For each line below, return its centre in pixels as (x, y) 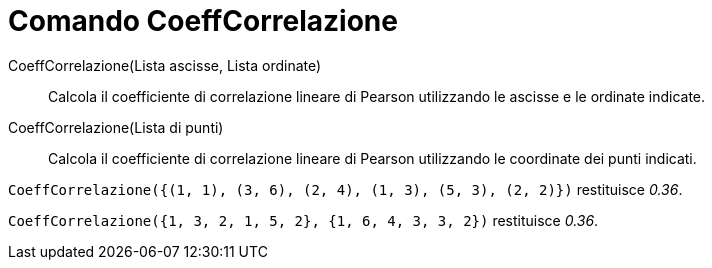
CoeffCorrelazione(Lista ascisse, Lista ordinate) (165, 65)
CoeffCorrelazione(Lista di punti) (116, 127)
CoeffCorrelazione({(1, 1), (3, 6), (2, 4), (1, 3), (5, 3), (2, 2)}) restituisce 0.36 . (345, 189)
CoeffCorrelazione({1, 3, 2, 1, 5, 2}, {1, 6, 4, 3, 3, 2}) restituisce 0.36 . (303, 220)
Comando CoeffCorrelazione (203, 21)
